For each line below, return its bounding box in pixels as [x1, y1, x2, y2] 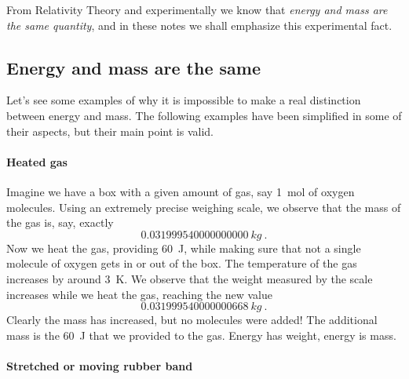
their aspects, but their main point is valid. [6, 122, 214, 139]
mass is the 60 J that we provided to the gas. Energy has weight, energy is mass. [6, 326, 396, 343]
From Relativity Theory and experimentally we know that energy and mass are [6, 2, 388, 17]
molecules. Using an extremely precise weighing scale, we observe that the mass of [6, 199, 401, 215]
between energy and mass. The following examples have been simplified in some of [6, 107, 402, 123]
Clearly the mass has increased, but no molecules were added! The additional [6, 312, 378, 328]
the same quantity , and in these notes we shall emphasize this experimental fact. [6, 16, 393, 33]
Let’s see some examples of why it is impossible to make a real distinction [6, 92, 361, 108]
